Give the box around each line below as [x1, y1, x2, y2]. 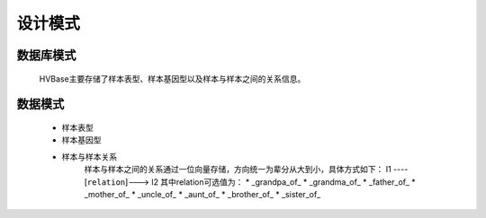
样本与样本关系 [61, 151, 117, 161]
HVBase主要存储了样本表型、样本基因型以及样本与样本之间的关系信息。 [39, 73, 306, 84]
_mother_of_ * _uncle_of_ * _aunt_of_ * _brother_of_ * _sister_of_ [84, 188, 321, 199]
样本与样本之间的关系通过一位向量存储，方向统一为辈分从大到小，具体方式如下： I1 [84, 164, 391, 175]
